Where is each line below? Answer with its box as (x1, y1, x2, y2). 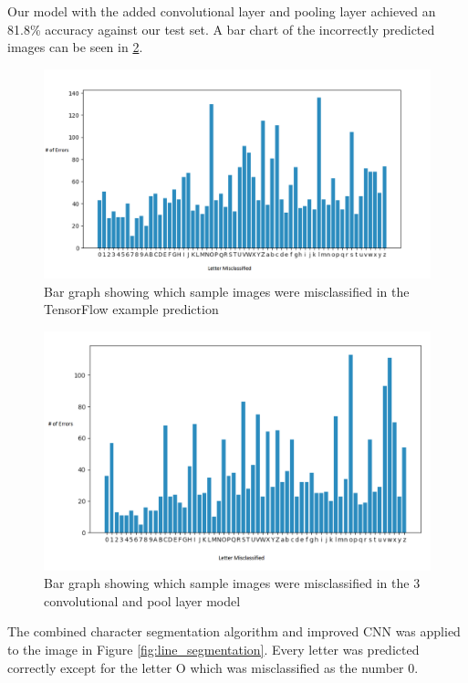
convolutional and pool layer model (44, 591, 241, 610)
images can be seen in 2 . (7, 37, 143, 57)
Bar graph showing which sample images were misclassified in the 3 (44, 573, 421, 593)
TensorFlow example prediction (44, 299, 219, 319)
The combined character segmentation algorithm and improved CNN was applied (7, 622, 461, 641)
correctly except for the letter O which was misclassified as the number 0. (7, 657, 419, 677)
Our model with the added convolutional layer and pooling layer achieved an (7, 2, 436, 20)
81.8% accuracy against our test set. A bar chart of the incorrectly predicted (7, 19, 435, 38)
